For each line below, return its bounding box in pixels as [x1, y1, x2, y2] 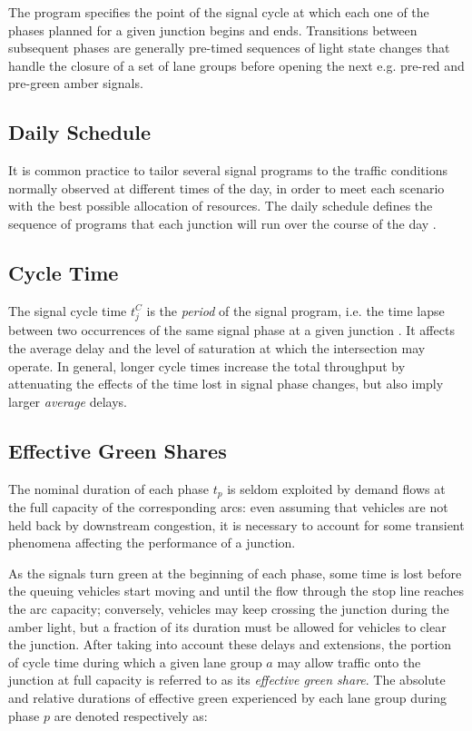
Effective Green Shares [8, 436, 227, 464]
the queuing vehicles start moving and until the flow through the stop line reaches [8, 581, 465, 600]
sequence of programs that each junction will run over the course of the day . [8, 213, 437, 232]
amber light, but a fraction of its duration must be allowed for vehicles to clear [8, 617, 447, 636]
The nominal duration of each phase [8, 479, 210, 498]
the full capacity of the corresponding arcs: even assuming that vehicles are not [8, 498, 448, 517]
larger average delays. [8, 391, 127, 410]
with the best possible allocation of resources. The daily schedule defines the [8, 196, 433, 215]
